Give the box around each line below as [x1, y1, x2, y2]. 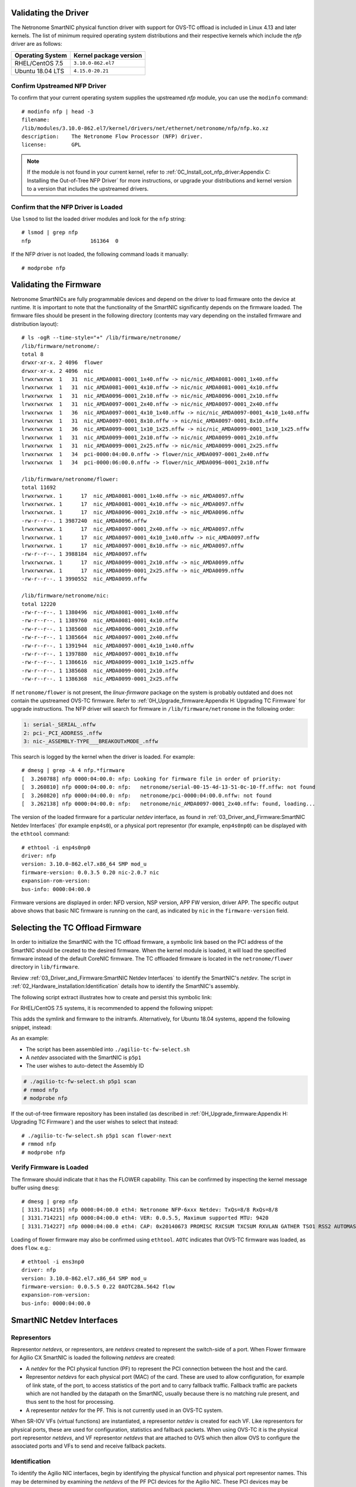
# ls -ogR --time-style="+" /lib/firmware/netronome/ [21, 334, 181, 341]
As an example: [11, 1035, 49, 1042]
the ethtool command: [11, 830, 70, 837]
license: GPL [21, 142, 81, 148]
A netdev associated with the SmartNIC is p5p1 [26, 1053, 142, 1061]
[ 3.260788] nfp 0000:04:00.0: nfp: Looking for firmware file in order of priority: [21, 775, 281, 782]
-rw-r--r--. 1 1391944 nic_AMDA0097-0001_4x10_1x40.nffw [21, 642, 194, 649]
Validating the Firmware [11, 280, 101, 290]
